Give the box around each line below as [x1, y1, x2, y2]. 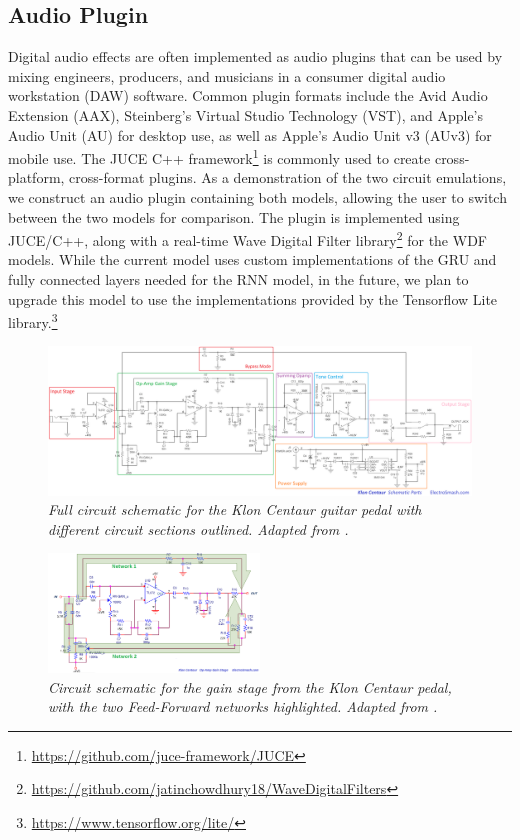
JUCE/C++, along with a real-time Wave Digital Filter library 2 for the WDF [8, 227, 487, 250]
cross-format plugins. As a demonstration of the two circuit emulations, [69, 167, 507, 188]
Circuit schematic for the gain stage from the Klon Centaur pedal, [48, 676, 452, 697]
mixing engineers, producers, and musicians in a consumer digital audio [8, 65, 446, 86]
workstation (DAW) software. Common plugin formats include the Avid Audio [8, 85, 488, 106]
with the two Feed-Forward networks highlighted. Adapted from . [48, 696, 438, 717]
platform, [8, 167, 65, 188]
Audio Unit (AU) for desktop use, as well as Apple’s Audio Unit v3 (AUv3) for [8, 124, 492, 145]
